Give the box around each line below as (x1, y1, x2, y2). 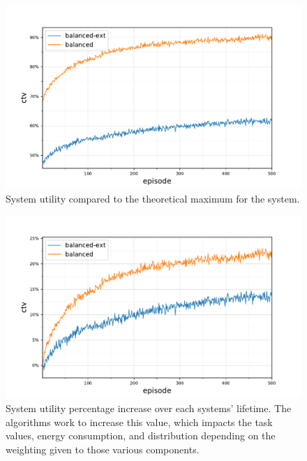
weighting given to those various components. (6, 441, 200, 456)
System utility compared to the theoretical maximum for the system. (6, 191, 300, 205)
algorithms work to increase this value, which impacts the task (6, 414, 273, 429)
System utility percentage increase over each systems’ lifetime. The (6, 400, 292, 415)
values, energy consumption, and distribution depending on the (6, 428, 276, 443)
